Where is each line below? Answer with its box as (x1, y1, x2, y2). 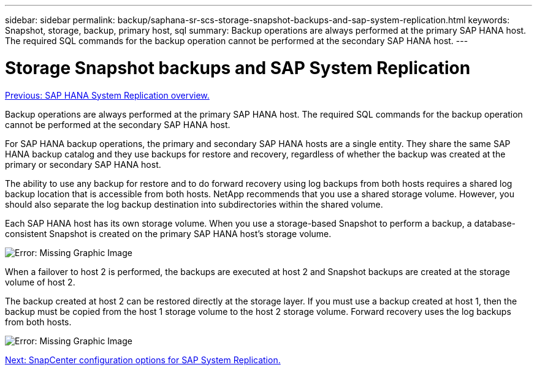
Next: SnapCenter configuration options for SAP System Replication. (5, 354, 281, 365)
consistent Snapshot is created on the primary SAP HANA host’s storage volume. (5, 228, 332, 239)
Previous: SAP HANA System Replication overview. (5, 89, 210, 100)
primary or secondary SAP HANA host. (5, 159, 161, 170)
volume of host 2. (5, 276, 75, 287)
